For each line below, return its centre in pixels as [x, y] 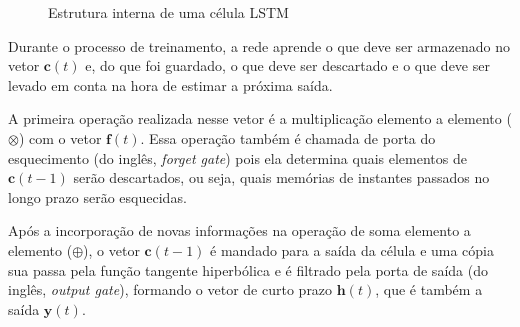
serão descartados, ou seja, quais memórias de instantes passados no [281, 177]
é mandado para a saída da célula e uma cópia [352, 249]
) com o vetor [60, 137]
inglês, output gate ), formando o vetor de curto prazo [170, 289]
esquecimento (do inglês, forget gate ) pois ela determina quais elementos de [237, 157]
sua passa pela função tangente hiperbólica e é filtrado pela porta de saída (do [248, 269]
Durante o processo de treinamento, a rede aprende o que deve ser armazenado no [259, 45]
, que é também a [429, 289]
